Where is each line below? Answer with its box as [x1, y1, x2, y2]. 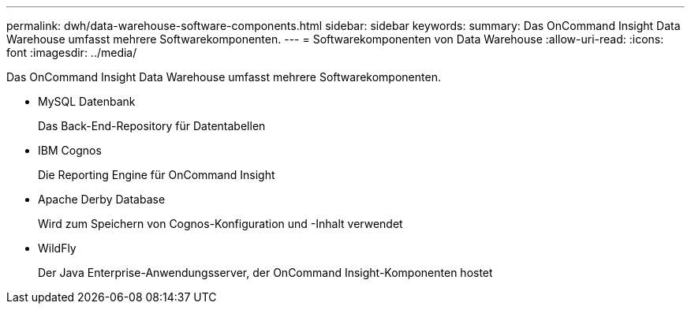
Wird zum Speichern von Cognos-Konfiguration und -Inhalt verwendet [38, 217, 403, 230]
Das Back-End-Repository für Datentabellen [38, 119, 266, 133]
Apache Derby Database [38, 192, 166, 206]
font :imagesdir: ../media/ [6, 46, 137, 59]
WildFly [38, 241, 77, 255]
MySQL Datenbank [38, 95, 136, 108]
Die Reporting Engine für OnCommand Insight [38, 168, 275, 181]
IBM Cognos [38, 144, 102, 157]
